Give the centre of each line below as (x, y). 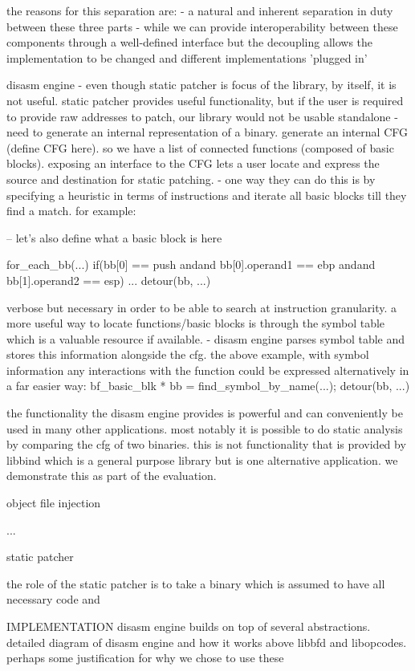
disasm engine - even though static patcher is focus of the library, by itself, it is (201, 85)
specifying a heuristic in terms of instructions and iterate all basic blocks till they (207, 195)
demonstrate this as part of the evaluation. (112, 476)
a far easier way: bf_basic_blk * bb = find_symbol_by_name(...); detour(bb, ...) (208, 386)
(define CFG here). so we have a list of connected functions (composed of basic (200, 147)
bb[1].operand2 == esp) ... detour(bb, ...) (109, 280)
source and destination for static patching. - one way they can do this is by (191, 179)
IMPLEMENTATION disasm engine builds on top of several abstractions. (189, 626)
